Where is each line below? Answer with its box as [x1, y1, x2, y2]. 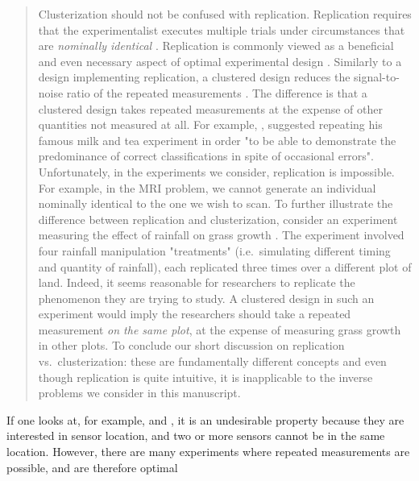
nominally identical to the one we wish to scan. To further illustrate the [38, 195, 393, 212]
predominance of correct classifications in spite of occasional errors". [38, 147, 374, 164]
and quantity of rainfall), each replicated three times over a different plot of [38, 258, 412, 275]
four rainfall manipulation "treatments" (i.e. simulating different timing [38, 242, 391, 259]
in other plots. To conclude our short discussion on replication [38, 337, 345, 354]
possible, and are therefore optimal [6, 458, 178, 475]
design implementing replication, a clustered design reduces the [38, 68, 351, 85]
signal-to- [354, 68, 400, 85]
